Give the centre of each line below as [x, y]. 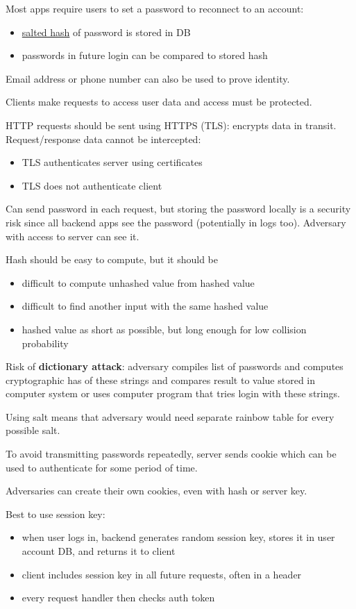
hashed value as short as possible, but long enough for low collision [164, 329]
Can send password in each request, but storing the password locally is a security [178, 209]
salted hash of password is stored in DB [106, 32]
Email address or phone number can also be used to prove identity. [148, 78]
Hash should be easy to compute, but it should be [112, 259]
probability [45, 343]
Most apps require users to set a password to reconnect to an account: [155, 8]
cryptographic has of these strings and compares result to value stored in [161, 379]
